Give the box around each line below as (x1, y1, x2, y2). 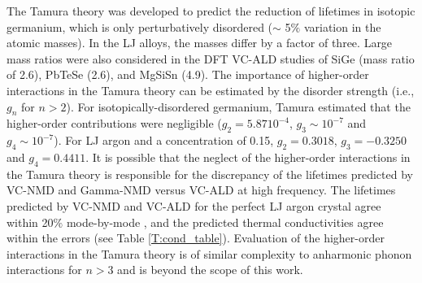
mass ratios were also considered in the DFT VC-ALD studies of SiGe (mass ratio (7, 50, 415, 67)
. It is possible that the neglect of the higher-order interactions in (85, 148, 411, 165)
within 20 (7, 213, 54, 230)
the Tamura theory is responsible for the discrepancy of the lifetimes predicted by (7, 165, 413, 182)
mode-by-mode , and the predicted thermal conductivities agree (66, 213, 384, 230)
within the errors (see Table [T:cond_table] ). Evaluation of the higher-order (7, 229, 385, 246)
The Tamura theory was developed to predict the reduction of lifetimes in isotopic (7, 2, 415, 19)
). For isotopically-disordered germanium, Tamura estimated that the (66, 98, 411, 115)
